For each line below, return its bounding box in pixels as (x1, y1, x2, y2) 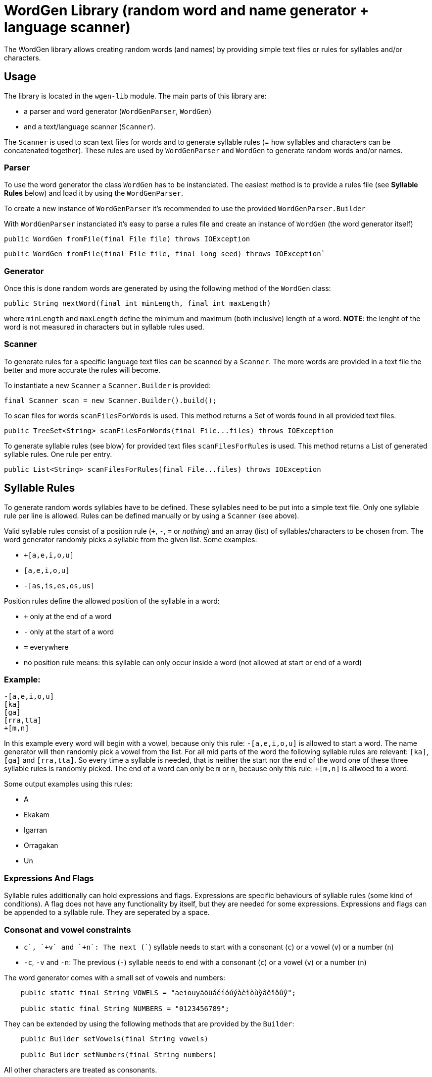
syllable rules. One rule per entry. (4, 450, 112, 458)
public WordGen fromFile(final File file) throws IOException (4, 235, 250, 243)
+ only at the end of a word (24, 612, 112, 621)
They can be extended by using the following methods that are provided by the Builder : (4, 1019, 294, 1028)
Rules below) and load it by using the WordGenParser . (4, 189, 183, 198)
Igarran (24, 826, 48, 835)
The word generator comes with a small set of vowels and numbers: (4, 973, 226, 982)
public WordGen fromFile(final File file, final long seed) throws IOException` (4, 250, 326, 258)
